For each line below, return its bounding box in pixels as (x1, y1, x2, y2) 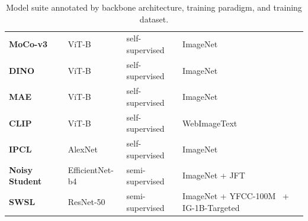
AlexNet (68, 142, 98, 155)
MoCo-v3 (9, 38, 47, 50)
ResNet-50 (68, 195, 105, 207)
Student (9, 175, 42, 187)
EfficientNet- (68, 163, 114, 175)
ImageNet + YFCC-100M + (182, 190, 289, 202)
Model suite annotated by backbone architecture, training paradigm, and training (6, 1, 302, 13)
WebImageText (182, 116, 238, 129)
